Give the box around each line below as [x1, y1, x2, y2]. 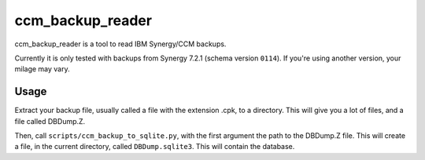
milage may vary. [14, 64, 70, 74]
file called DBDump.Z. [14, 116, 86, 125]
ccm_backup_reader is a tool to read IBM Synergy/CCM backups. [14, 39, 227, 49]
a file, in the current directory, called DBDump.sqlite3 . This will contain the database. [14, 142, 295, 151]
